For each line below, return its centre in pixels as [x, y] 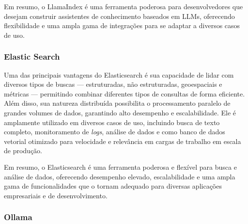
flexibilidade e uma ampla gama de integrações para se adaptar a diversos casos [122, 25]
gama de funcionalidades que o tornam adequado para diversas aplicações [113, 186]
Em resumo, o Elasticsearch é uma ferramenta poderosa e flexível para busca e [120, 167]
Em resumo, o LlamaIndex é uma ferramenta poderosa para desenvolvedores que [124, 6]
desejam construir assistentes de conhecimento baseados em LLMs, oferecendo [119, 16]
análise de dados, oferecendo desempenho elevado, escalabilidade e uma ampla [120, 176]
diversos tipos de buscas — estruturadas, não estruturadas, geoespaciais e [113, 84]
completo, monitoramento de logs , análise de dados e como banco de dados [115, 132]
